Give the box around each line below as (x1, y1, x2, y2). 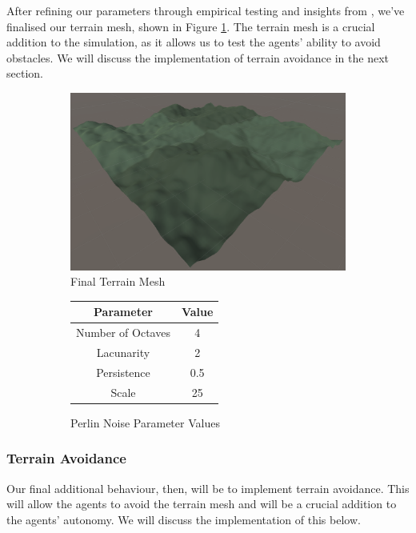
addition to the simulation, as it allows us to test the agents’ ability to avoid (6, 34, 381, 50)
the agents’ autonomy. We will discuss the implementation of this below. (6, 511, 361, 527)
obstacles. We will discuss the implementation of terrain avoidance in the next (6, 49, 390, 66)
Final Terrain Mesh (70, 273, 166, 290)
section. (6, 65, 43, 82)
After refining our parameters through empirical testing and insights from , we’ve (6, 2, 405, 18)
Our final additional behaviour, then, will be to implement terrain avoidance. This (6, 479, 410, 496)
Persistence (96, 363, 150, 380)
